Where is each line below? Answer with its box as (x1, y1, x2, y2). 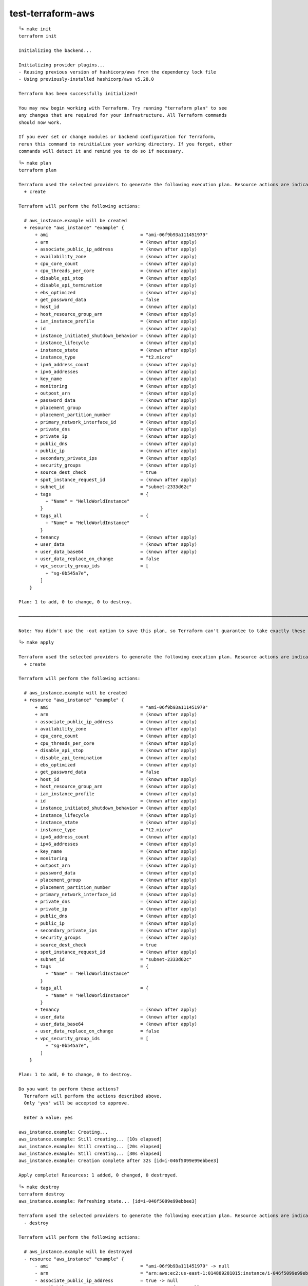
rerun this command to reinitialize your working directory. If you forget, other (18, 141, 233, 147)
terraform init (18, 33, 57, 39)
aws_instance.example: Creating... (18, 1129, 108, 1135)
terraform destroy (18, 1191, 65, 1197)
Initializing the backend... (18, 47, 92, 53)
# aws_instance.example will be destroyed (24, 1249, 133, 1255)
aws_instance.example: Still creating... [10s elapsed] (18, 1136, 162, 1142)
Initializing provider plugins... (18, 62, 105, 68)
